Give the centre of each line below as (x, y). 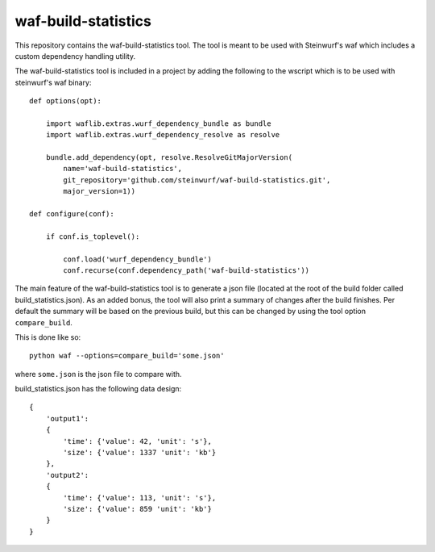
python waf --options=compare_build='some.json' (127, 356)
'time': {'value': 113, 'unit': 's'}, (140, 498)
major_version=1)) (99, 191)
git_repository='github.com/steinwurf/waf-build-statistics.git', (197, 180)
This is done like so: (48, 337)
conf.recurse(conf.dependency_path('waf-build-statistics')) (186, 270)
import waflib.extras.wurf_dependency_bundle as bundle (158, 123)
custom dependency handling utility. (75, 56)
